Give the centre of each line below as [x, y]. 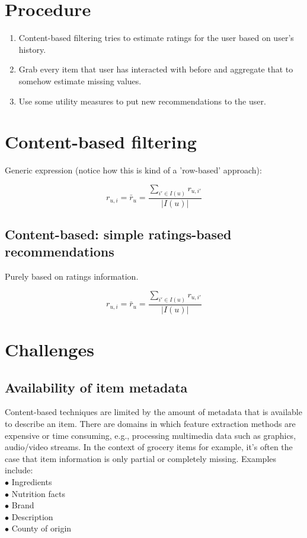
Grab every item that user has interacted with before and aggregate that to [156, 69]
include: [19, 470]
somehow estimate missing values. [80, 80]
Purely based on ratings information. [72, 276]
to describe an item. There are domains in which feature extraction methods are [150, 423]
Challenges [49, 349]
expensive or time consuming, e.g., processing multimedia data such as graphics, [151, 435]
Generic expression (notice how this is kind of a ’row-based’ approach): [133, 170]
